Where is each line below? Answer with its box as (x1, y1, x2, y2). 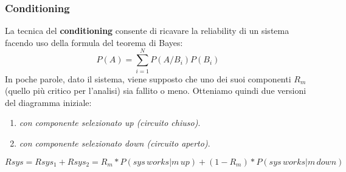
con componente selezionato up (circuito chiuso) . (19, 116, 201, 129)
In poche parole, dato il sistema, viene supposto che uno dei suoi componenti (5, 72, 291, 85)
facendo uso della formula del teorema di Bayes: (5, 36, 183, 48)
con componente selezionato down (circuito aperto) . (19, 136, 210, 149)
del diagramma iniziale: (5, 96, 92, 108)
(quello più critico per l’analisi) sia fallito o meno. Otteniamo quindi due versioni (5, 84, 306, 97)
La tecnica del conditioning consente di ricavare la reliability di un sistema (5, 24, 289, 37)
